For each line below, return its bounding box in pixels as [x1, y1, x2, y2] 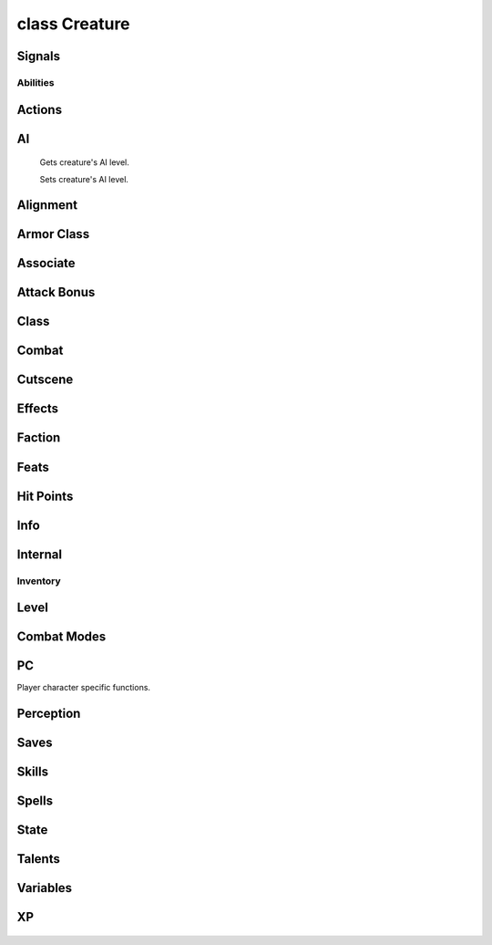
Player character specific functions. [16, 682, 150, 693]
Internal [16, 546, 63, 562]
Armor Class [16, 226, 90, 242]
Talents [16, 851, 61, 867]
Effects [16, 401, 59, 417]
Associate [16, 255, 77, 271]
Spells [16, 794, 54, 809]
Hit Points [16, 488, 74, 504]
